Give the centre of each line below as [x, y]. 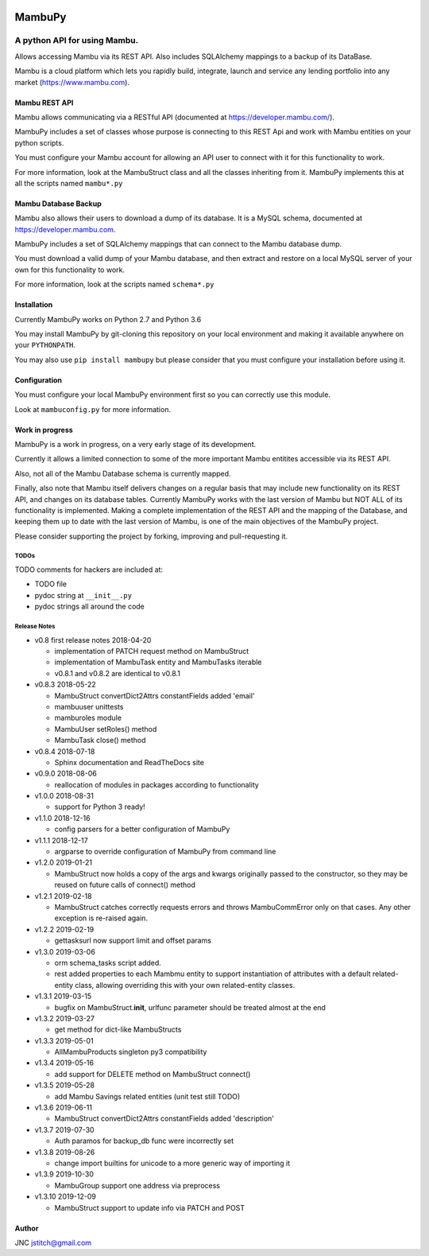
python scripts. [39, 142]
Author [27, 1228]
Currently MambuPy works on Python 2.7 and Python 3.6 [108, 319]
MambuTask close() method [100, 741]
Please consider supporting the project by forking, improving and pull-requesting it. [151, 536]
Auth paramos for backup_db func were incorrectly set [144, 1141]
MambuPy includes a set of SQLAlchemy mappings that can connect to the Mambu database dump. [178, 244]
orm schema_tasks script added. [108, 962]
